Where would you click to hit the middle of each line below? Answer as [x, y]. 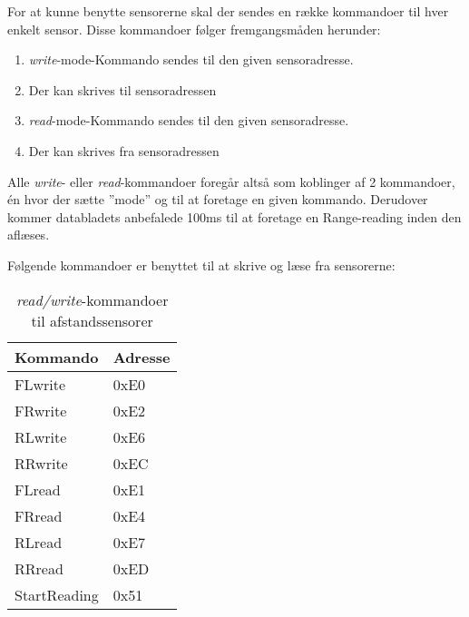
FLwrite [40, 384]
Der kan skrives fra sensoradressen [124, 150]
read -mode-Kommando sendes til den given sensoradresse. [189, 120]
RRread [39, 568]
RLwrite [41, 436]
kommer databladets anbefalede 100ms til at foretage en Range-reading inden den [234, 216]
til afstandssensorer [92, 320]
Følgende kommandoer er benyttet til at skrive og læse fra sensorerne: [201, 264]
